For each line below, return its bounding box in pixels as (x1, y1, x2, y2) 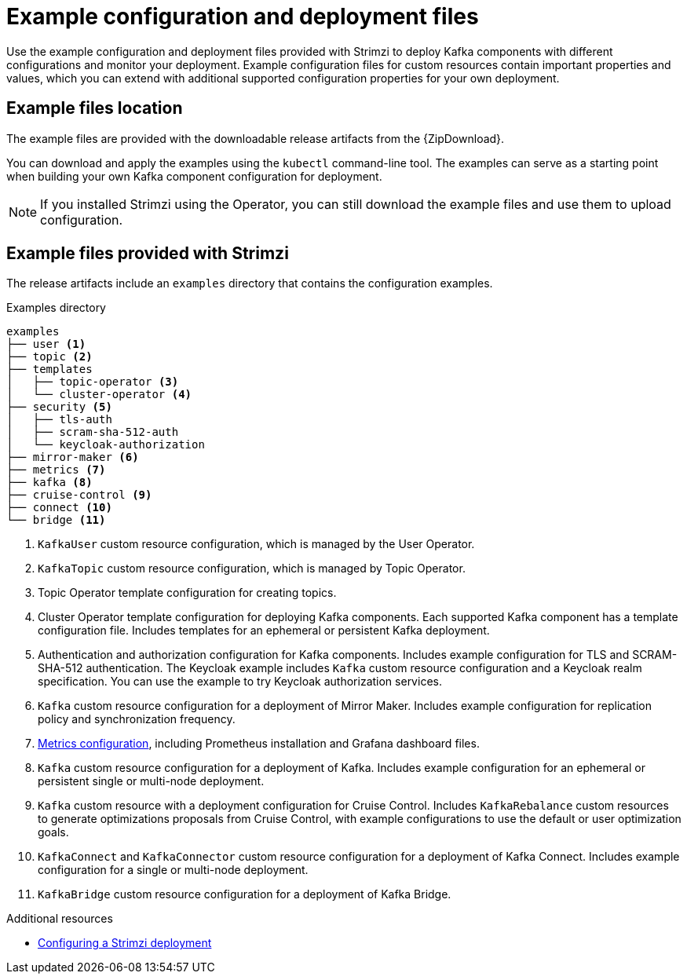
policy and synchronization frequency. (38, 712, 236, 726)
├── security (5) (6, 400, 112, 414)
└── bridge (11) (6, 514, 106, 527)
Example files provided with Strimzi (6, 243, 289, 264)
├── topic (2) (6, 350, 93, 364)
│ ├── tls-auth (6, 413, 112, 426)
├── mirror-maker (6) (6, 451, 139, 464)
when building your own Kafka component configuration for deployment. (6, 169, 382, 183)
